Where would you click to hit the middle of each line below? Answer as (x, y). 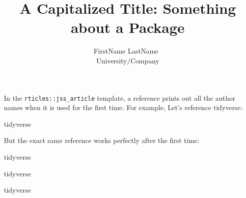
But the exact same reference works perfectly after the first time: (102, 140)
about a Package (128, 27)
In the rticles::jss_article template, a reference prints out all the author (120, 98)
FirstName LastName (126, 51)
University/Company (128, 60)
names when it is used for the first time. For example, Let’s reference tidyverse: (123, 107)
